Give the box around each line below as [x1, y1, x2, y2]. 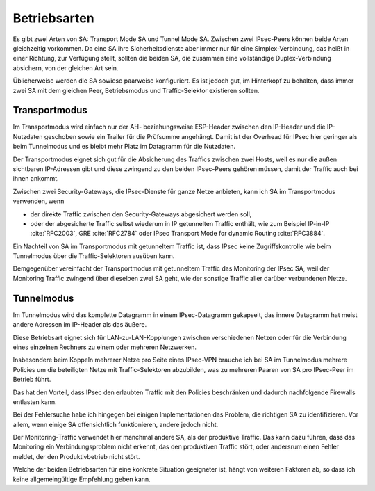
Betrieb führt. [12, 376, 51, 384]
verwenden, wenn [12, 197, 65, 205]
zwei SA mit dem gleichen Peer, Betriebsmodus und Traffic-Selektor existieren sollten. [12, 86, 260, 95]
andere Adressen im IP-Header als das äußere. [12, 321, 147, 329]
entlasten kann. [12, 397, 57, 406]
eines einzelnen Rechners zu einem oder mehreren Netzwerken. [12, 343, 197, 351]
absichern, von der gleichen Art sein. [12, 63, 119, 72]
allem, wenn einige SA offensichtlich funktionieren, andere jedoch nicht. [12, 420, 219, 428]
